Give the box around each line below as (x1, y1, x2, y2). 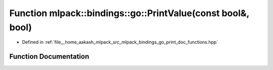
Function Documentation (9, 52, 89, 61)
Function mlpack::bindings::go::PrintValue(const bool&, (9, 8, 250, 19)
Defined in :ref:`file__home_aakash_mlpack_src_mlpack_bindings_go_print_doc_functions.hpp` (22, 39, 218, 45)
